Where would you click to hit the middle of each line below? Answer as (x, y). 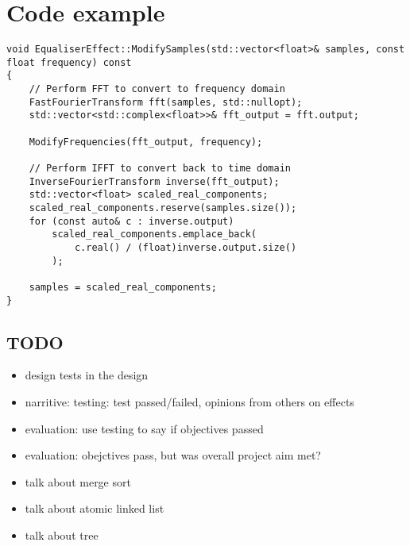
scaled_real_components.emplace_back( (154, 235)
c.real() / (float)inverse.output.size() (186, 247)
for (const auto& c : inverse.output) (132, 221)
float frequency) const (69, 62)
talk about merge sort (78, 481)
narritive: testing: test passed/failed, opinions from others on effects (190, 402)
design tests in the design (87, 375)
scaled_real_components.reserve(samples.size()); (163, 208)
